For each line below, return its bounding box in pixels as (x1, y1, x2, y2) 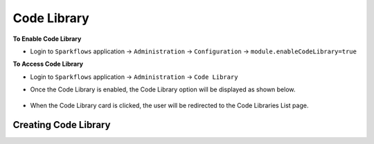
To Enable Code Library (12, 35, 82, 43)
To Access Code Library (12, 60, 84, 69)
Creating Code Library (12, 119, 111, 131)
